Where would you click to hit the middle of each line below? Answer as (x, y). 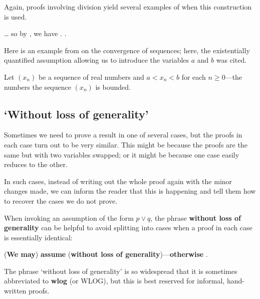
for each (194, 77)
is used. (16, 16)
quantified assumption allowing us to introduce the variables (97, 60)
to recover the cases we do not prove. (61, 200)
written (15, 291)
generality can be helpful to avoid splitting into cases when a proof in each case (128, 228)
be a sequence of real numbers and (91, 77)
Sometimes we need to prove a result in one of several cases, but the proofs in (123, 135)
